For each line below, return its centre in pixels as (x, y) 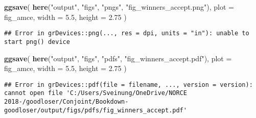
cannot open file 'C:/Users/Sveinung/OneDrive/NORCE (96, 93)
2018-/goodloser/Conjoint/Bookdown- (66, 102)
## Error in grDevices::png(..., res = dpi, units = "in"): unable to (127, 33)
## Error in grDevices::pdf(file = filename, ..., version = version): (129, 85)
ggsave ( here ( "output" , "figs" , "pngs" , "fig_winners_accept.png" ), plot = (119, 7)
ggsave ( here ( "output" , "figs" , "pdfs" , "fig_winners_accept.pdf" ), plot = (118, 58)
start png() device (37, 42)
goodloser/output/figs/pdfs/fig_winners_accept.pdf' (96, 110)
